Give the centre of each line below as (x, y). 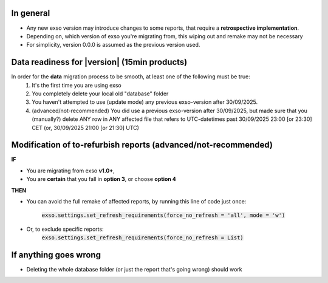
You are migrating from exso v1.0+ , (70, 171)
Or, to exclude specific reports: (65, 229)
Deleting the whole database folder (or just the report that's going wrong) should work (134, 270)
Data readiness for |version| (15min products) (99, 62)
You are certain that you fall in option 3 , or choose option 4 (101, 179)
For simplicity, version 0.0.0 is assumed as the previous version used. (113, 45)
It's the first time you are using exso (77, 85)
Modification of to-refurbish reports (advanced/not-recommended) (142, 145)
